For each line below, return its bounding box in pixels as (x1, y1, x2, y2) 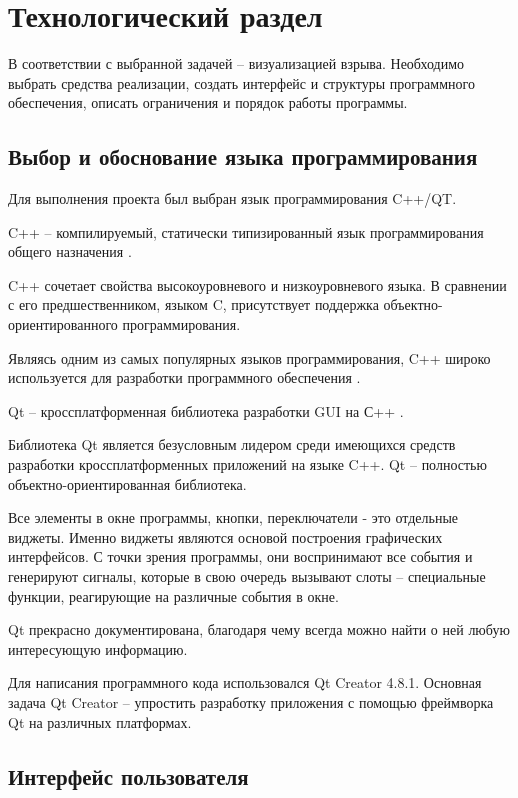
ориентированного (8, 314, 118, 335)
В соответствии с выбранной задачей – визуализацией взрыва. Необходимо (8, 53, 464, 74)
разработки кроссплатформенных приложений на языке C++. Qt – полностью (8, 454, 487, 475)
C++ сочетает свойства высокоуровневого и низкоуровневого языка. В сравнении (8, 274, 507, 295)
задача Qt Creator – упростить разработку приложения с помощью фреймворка (8, 691, 494, 712)
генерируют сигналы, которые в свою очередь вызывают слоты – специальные (8, 566, 486, 587)
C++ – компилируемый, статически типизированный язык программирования (8, 221, 484, 242)
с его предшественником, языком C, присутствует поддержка (8, 294, 379, 315)
